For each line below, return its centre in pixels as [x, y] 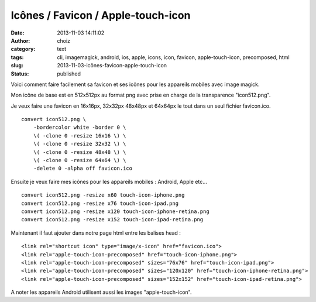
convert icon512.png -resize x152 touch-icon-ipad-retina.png [112, 220]
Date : [18, 33]
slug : [17, 66]
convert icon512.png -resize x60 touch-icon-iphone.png [103, 195]
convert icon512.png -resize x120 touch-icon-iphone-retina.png [116, 211]
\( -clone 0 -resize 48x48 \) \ [80, 152]
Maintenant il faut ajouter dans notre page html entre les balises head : [96, 233]
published [69, 74]
